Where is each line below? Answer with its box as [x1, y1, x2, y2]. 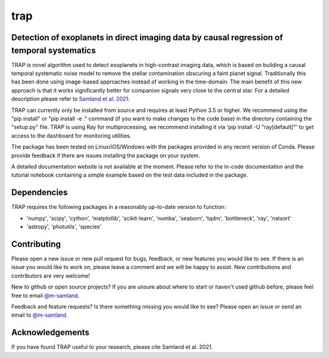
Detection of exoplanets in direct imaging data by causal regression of [11, 32, 283, 43]
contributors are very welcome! [11, 272, 90, 279]
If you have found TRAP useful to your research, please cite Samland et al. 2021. [11, 343, 213, 351]
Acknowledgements [11, 328, 90, 338]
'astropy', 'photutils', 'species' [26, 223, 102, 231]
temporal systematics [11, 45, 96, 55]
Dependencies [11, 188, 68, 198]
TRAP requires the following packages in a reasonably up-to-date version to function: [11, 203, 226, 211]
